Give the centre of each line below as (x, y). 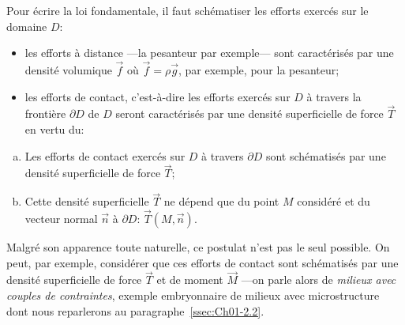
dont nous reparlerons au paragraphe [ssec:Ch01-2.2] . (135, 310)
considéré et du (334, 201)
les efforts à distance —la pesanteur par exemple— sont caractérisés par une (209, 53)
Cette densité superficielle (87, 201)
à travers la (334, 96)
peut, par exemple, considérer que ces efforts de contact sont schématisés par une (202, 262)
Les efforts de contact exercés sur (105, 155)
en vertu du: (54, 129)
